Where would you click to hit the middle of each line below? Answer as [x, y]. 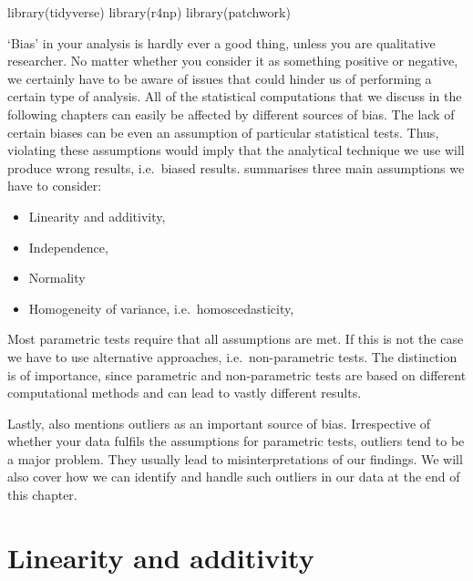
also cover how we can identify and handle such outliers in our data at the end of [234, 477]
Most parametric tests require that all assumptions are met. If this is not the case [236, 339]
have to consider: [55, 186]
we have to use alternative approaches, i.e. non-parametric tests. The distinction [232, 356]
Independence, [68, 247]
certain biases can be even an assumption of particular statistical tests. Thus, [223, 132]
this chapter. [42, 495]
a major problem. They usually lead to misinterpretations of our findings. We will [235, 458]
